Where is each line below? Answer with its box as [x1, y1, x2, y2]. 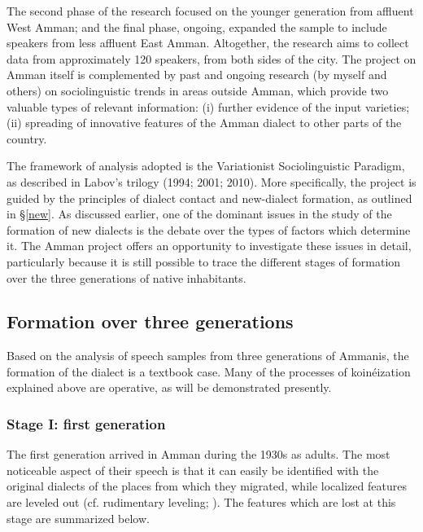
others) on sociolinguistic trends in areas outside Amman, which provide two [7, 81, 389, 99]
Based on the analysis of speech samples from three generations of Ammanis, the [7, 347, 409, 364]
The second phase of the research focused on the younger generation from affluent [7, 2, 414, 19]
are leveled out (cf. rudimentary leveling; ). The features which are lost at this [7, 494, 396, 511]
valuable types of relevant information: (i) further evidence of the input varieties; [7, 98, 410, 115]
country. [7, 130, 47, 147]
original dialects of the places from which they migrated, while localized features [7, 477, 407, 495]
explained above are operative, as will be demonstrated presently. [7, 379, 332, 396]
